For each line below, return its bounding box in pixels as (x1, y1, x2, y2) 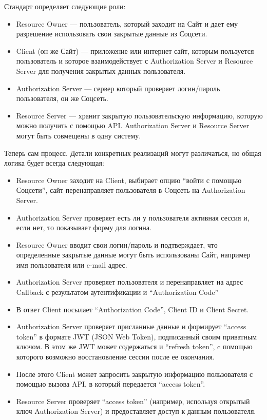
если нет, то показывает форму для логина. (16, 222, 151, 233)
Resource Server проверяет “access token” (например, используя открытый (16, 395, 250, 406)
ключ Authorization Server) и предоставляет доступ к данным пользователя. (16, 406, 256, 416)
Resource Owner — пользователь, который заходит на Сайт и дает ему (16, 18, 238, 29)
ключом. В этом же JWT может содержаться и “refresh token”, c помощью (16, 341, 253, 352)
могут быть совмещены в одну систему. (16, 130, 141, 141)
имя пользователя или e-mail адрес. (16, 259, 127, 270)
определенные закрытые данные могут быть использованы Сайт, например (16, 249, 251, 260)
